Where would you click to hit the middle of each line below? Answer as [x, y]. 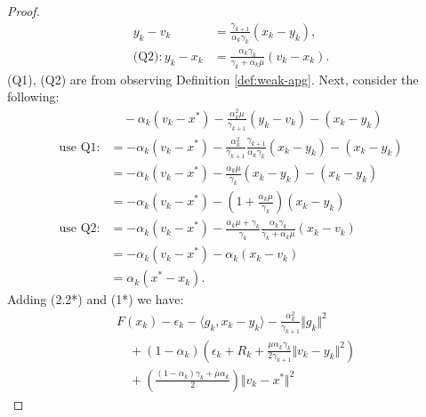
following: [33, 96]
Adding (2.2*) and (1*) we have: [96, 299]
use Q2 [78, 229]
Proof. [24, 11]
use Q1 [78, 147]
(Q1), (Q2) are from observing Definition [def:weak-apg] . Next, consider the [213, 79]
